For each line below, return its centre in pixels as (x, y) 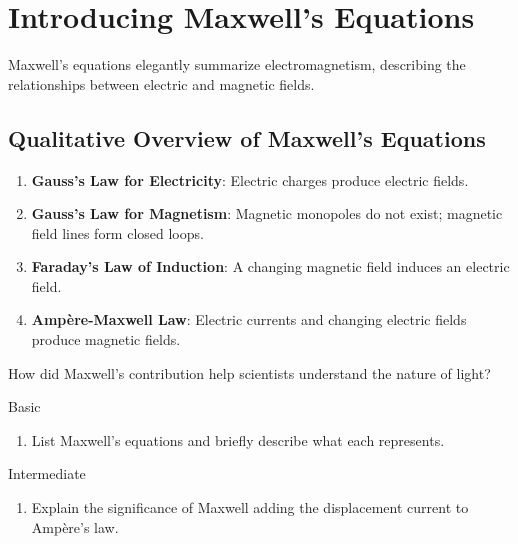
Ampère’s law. (75, 526)
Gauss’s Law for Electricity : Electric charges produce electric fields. (250, 179)
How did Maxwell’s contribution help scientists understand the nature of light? (249, 372)
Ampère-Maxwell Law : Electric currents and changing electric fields (249, 319)
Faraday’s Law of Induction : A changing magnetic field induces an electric (270, 266)
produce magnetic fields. (106, 339)
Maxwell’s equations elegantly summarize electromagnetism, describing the (237, 64)
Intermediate (47, 473)
